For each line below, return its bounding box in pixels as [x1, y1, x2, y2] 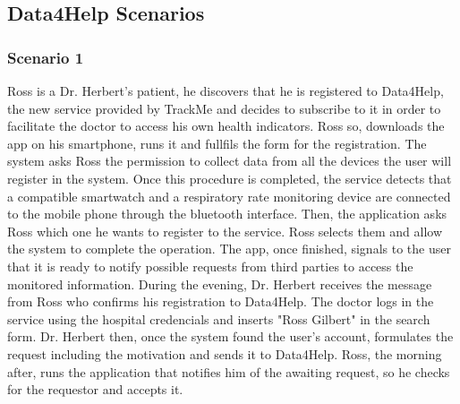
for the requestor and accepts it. [7, 380, 183, 399]
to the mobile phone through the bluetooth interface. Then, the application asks [7, 204, 447, 223]
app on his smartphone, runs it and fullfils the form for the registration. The [7, 133, 427, 152]
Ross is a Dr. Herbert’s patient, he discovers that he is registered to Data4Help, [7, 82, 444, 99]
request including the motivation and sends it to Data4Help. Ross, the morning [7, 344, 442, 363]
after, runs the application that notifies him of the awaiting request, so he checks [7, 362, 450, 381]
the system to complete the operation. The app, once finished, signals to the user [7, 239, 451, 258]
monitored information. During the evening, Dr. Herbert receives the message [7, 274, 432, 293]
